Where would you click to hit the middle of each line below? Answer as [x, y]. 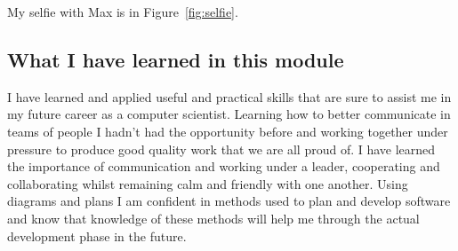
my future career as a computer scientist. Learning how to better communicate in [229, 114]
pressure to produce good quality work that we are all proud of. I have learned [221, 149]
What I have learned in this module [176, 59]
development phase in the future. [97, 235]
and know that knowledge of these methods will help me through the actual [213, 218]
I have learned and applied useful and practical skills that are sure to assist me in [229, 96]
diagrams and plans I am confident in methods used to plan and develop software [229, 201]
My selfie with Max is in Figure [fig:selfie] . [123, 12]
